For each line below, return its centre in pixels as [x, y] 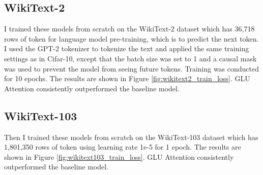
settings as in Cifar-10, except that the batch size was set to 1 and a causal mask [130, 58]
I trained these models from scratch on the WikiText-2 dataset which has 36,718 [129, 29]
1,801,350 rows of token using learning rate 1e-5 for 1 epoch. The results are [123, 147]
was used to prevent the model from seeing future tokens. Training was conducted [132, 68]
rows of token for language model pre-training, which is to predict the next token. [131, 38]
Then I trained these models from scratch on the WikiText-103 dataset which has [131, 137]
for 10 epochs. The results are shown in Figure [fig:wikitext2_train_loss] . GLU [127, 78]
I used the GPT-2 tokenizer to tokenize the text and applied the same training [127, 48]
